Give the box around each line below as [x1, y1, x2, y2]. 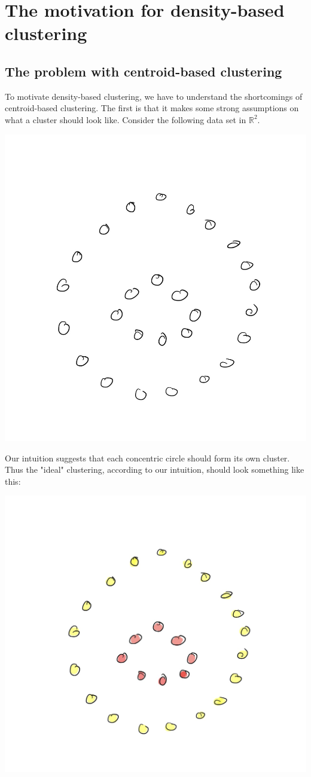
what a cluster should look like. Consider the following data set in [5, 113, 246, 126]
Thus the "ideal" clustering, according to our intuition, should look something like [5, 463, 304, 476]
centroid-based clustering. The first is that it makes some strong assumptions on [5, 102, 299, 114]
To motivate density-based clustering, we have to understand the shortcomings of [5, 90, 303, 102]
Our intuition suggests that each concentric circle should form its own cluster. [5, 451, 290, 464]
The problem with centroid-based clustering [5, 62, 282, 80]
